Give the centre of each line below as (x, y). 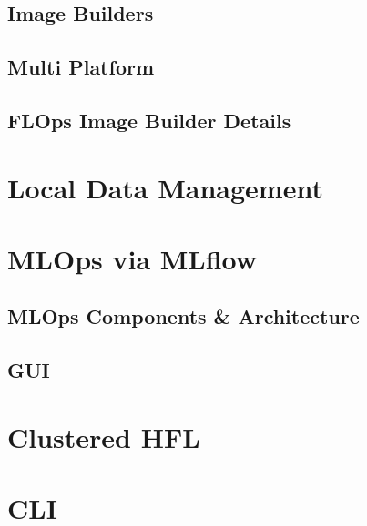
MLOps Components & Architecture (183, 316)
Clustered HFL (104, 436)
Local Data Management (165, 187)
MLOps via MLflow (133, 258)
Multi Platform (81, 67)
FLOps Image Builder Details (149, 120)
